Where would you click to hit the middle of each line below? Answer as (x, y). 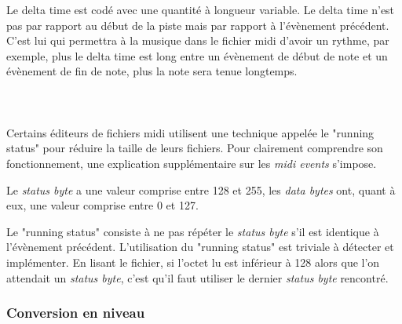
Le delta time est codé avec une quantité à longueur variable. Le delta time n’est (201, 9)
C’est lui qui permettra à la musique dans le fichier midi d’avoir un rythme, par (198, 40)
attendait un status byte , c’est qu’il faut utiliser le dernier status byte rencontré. (197, 277)
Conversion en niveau (76, 313)
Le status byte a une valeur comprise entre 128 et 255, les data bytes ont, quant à (201, 189)
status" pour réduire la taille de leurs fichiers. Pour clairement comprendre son (195, 148)
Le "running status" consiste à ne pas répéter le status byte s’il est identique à (193, 231)
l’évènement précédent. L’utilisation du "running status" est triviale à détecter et (200, 247)
